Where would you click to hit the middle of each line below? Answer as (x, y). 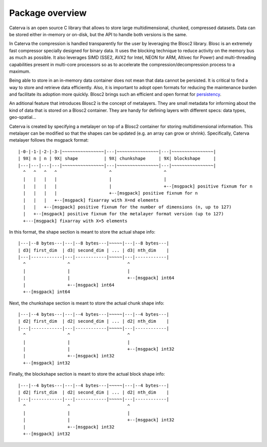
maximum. (20, 71)
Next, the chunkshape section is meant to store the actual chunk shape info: (87, 303)
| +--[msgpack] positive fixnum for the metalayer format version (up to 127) (123, 214)
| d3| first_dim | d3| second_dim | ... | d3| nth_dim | (93, 250)
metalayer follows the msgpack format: (49, 140)
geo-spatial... (23, 117)
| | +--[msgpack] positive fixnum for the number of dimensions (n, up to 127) (127, 207)
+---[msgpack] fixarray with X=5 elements (75, 221)
